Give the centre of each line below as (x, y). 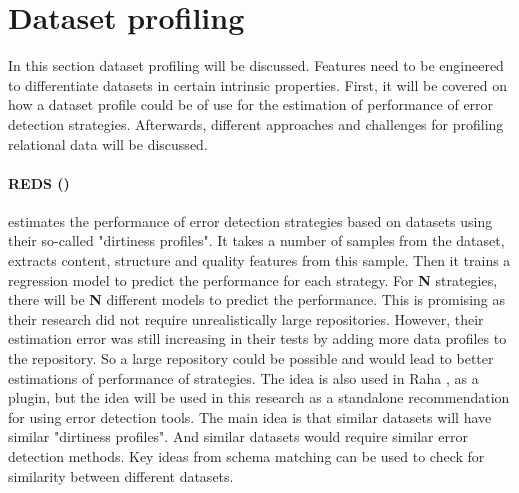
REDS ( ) (39, 182)
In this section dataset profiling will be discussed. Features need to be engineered (256, 65)
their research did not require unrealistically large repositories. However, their (246, 318)
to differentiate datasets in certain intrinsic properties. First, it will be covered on (258, 84)
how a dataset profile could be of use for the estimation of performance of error (251, 104)
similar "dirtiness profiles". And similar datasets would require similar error (238, 436)
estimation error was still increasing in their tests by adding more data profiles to (257, 338)
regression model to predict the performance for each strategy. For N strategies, (253, 279)
